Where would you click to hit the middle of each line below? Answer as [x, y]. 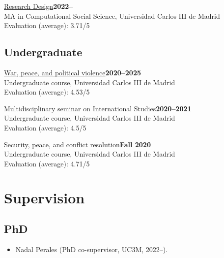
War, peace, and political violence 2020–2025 [73, 72]
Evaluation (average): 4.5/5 [45, 127]
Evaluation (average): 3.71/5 [47, 25]
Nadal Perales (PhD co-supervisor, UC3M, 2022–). [92, 249]
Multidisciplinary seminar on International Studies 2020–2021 [98, 108]
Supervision [44, 197]
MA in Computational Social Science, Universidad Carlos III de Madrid [112, 16]
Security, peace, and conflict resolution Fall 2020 [77, 144]
